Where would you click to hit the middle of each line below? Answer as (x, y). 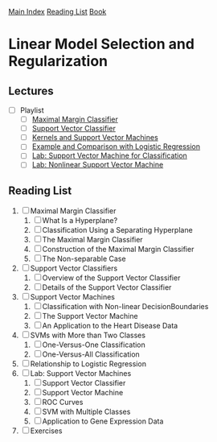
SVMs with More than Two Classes (88, 335)
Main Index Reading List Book (57, 12)
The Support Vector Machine (90, 316)
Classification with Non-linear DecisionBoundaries (125, 307)
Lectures (31, 91)
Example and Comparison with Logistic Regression (116, 147)
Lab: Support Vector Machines (81, 374)
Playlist (32, 110)
